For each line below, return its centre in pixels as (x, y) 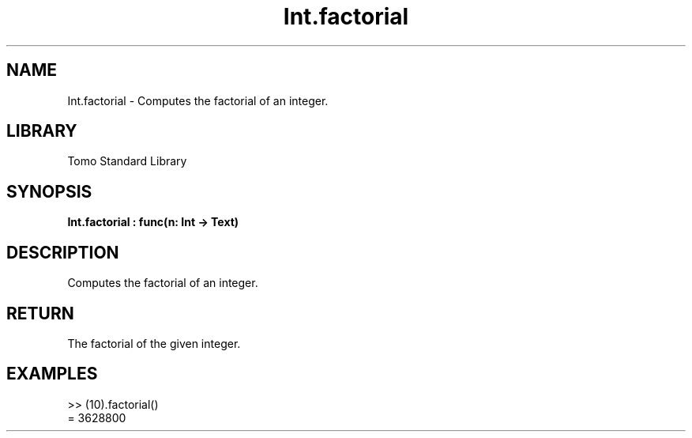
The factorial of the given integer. (154, 343)
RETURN (40, 313)
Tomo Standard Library (127, 161)
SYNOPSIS (49, 191)
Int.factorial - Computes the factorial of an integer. (198, 100)
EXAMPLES (52, 374)
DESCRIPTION (63, 252)
